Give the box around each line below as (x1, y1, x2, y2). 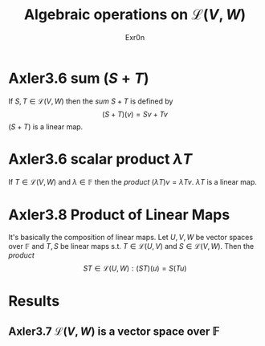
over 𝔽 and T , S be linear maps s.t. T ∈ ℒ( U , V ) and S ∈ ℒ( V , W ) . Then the (8, 241, 255, 250)
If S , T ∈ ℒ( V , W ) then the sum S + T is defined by (8, 96, 173, 106)
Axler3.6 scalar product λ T (8, 149, 193, 168)
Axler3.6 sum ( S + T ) (8, 69, 150, 88)
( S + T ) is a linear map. (8, 121, 84, 132)
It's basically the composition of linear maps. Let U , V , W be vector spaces (8, 232, 254, 242)
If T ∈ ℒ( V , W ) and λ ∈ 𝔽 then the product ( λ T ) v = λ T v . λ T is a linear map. (8, 177, 257, 186)
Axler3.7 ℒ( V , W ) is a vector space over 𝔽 (8, 325, 220, 339)
